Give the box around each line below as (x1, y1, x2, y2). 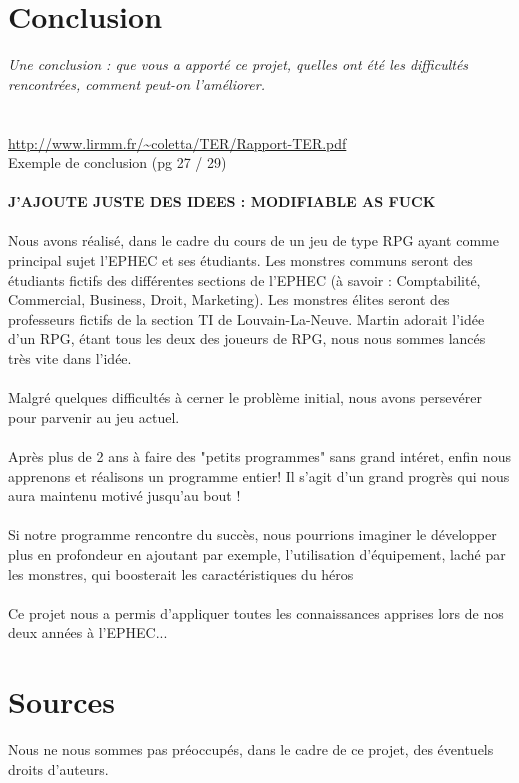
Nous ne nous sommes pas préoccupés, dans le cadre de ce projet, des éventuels (8, 739, 494, 760)
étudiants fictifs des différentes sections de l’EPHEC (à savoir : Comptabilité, (8, 269, 481, 290)
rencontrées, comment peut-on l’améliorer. (8, 73, 265, 94)
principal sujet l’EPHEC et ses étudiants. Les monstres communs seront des (8, 250, 473, 271)
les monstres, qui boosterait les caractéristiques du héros (8, 563, 354, 584)
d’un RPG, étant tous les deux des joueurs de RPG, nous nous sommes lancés (8, 328, 486, 349)
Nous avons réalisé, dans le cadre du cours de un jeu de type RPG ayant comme (8, 230, 499, 251)
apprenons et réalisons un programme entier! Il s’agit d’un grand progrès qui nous (8, 465, 510, 486)
